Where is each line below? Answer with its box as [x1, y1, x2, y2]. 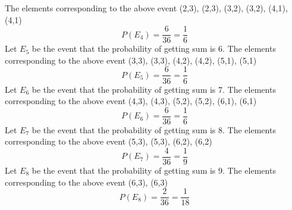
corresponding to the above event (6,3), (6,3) [5, 175, 168, 188]
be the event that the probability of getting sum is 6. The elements [32, 42, 276, 55]
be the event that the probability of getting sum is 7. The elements [32, 83, 276, 95]
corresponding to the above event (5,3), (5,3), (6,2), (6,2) [5, 135, 212, 148]
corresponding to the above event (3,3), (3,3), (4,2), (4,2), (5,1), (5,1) [5, 54, 257, 66]
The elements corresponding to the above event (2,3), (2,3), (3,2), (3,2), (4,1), [5, 2, 288, 14]
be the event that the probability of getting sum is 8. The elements [32, 123, 276, 136]
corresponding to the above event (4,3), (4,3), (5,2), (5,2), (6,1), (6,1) [5, 95, 257, 107]
